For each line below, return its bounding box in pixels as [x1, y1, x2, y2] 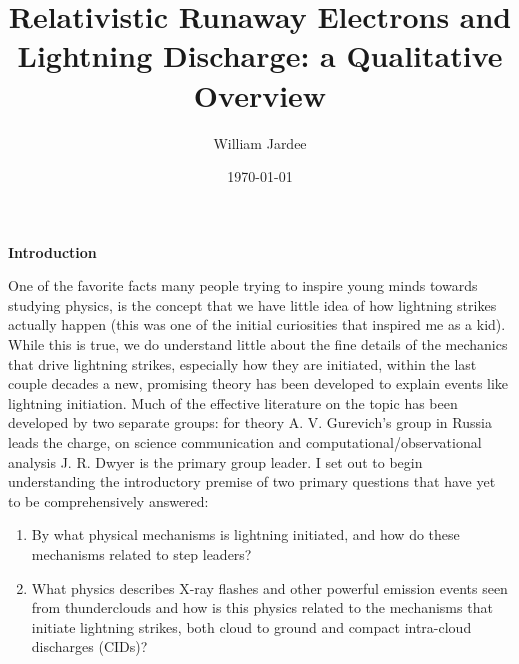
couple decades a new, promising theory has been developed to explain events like [8, 373, 509, 394]
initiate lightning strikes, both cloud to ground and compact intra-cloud [31, 616, 472, 637]
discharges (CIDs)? [31, 636, 148, 657]
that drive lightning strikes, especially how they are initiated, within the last [8, 353, 477, 374]
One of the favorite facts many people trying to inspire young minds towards [8, 275, 478, 296]
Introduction [8, 241, 97, 262]
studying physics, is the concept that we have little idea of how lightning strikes [8, 294, 497, 315]
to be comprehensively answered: [8, 490, 209, 511]
